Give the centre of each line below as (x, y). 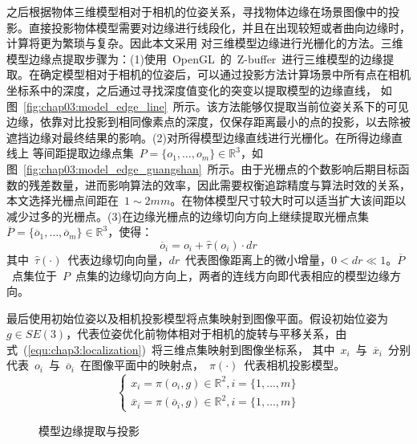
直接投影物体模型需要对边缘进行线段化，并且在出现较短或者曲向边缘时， (219, 27)
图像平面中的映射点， (147, 365)
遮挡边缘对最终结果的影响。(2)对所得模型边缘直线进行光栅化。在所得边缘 (199, 137)
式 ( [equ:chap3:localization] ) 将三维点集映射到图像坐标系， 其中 (171, 349)
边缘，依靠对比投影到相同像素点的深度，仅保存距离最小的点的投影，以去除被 (208, 122)
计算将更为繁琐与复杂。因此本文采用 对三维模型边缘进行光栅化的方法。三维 (205, 43)
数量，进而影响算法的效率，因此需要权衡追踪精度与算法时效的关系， (231, 184)
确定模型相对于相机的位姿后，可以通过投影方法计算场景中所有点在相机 (225, 74)
